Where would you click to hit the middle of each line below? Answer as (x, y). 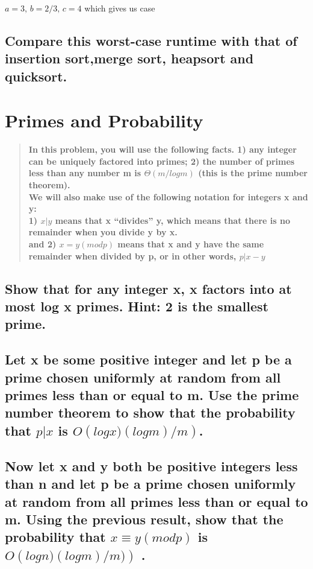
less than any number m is (85, 173)
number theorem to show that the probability (150, 412)
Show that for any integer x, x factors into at (148, 288)
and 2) (42, 244)
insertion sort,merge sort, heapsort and (129, 58)
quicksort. (36, 76)
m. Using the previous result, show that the (144, 519)
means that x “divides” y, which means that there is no (172, 220)
